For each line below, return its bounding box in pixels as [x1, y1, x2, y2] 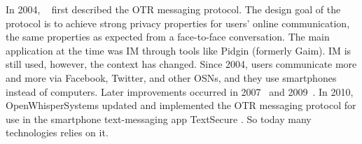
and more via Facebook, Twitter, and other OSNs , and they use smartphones [6, 70, 337, 85]
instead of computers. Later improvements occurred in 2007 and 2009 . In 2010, [6, 84, 354, 99]
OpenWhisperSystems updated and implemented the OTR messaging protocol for [6, 98, 356, 113]
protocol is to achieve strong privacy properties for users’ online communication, [6, 15, 350, 30]
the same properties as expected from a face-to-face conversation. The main [6, 29, 330, 44]
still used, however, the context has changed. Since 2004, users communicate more [6, 57, 357, 71]
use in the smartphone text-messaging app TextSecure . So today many [6, 111, 312, 126]
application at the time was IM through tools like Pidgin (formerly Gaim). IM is [6, 43, 351, 57]
